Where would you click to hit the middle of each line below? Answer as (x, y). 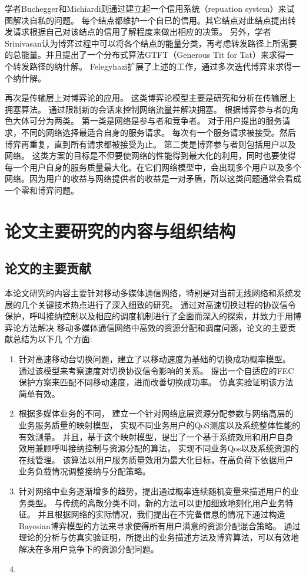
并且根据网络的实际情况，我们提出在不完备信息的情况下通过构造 (162, 514)
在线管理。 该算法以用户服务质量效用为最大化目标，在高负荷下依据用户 (156, 459)
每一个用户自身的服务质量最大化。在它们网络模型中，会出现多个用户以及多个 (153, 167)
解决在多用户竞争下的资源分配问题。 (89, 548)
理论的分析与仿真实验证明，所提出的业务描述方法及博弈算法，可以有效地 (159, 537)
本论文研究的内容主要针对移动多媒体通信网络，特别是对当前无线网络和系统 (149, 293)
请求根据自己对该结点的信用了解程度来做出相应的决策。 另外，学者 (142, 32)
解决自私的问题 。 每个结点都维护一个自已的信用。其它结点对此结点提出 (150, 20)
